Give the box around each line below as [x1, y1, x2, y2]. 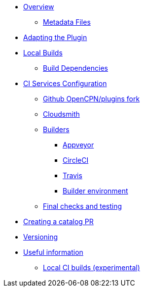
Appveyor [63, 141, 94, 149]
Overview [23, 2, 54, 11]
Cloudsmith [43, 110, 80, 118]
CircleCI [63, 156, 89, 164]
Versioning [23, 233, 58, 241]
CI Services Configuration [23, 79, 107, 88]
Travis [63, 171, 82, 180]
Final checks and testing [43, 202, 122, 210]
